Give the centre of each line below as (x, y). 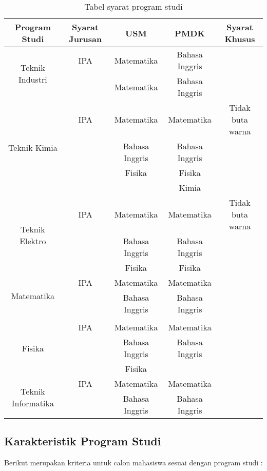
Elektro (33, 241)
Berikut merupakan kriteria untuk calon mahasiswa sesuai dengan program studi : (133, 463)
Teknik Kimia (33, 148)
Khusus (240, 39)
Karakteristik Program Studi (83, 441)
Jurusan (85, 39)
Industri (33, 79)
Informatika (33, 403)
